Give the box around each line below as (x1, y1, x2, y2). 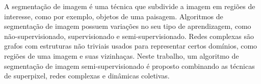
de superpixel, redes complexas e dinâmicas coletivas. (4, 70, 170, 81)
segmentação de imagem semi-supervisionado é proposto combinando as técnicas (4, 60, 255, 71)
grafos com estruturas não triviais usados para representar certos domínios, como (4, 40, 257, 51)
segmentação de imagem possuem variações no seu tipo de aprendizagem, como (4, 21, 251, 31)
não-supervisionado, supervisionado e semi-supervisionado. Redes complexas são (4, 30, 254, 41)
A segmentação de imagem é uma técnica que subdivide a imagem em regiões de (4, 1, 255, 11)
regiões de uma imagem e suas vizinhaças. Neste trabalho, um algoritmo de (4, 50, 239, 61)
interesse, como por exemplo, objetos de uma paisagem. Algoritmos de (4, 11, 223, 21)
